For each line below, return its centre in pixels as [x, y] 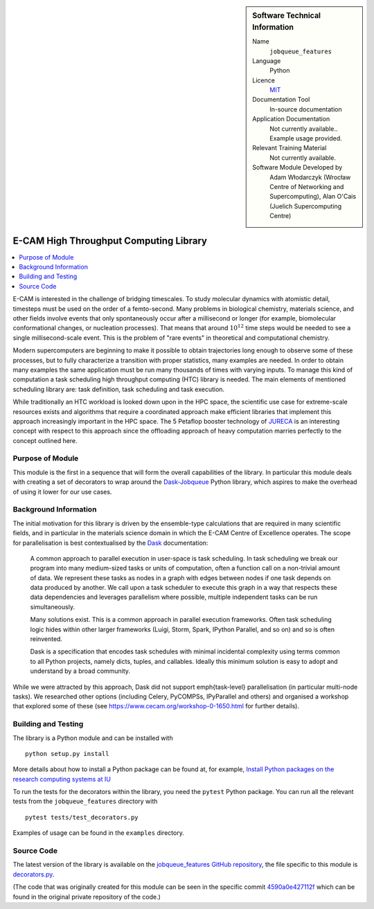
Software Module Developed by [297, 168]
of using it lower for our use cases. [62, 492]
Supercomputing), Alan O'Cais [313, 197]
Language [267, 61]
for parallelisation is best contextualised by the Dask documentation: [110, 543]
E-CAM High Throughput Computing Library [110, 241]
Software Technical [287, 16]
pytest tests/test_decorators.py [82, 817]
